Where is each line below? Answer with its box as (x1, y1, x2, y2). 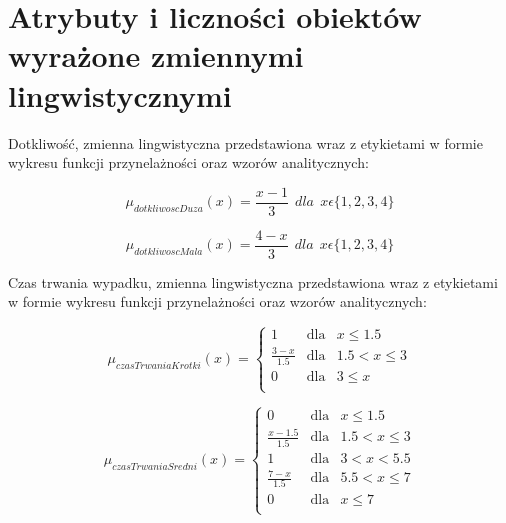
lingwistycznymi (8, 74, 232, 115)
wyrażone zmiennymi (8, 35, 304, 76)
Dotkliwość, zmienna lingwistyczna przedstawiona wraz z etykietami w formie (8, 132, 483, 153)
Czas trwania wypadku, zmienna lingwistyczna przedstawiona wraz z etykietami (8, 271, 498, 292)
